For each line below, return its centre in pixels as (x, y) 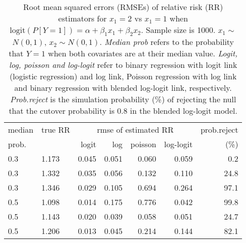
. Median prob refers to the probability (167, 42)
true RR (56, 130)
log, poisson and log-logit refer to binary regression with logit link (123, 65)
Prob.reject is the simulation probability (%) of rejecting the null (123, 99)
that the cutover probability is (61, 111)
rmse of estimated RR (135, 130)
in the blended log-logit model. (184, 111)
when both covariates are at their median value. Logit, (143, 53)
